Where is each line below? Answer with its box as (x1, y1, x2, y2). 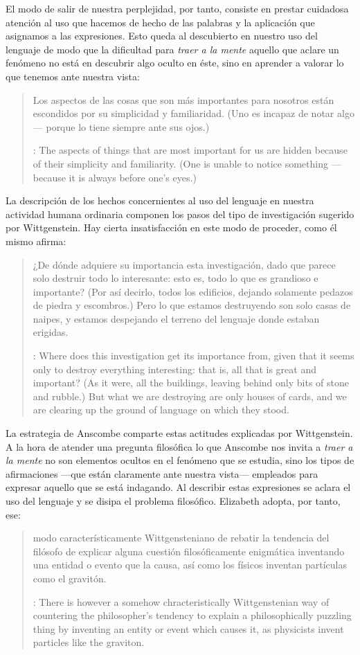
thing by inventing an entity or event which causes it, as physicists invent (33, 621, 344, 636)
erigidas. (33, 325, 69, 339)
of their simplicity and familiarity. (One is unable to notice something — (33, 156, 341, 170)
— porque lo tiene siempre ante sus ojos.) (33, 119, 210, 134)
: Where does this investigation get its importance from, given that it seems (33, 348, 354, 363)
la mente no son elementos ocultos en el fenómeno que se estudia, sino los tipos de (6, 453, 354, 467)
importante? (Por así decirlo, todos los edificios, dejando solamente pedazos (33, 284, 353, 298)
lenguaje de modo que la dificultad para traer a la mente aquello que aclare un (6, 42, 339, 56)
